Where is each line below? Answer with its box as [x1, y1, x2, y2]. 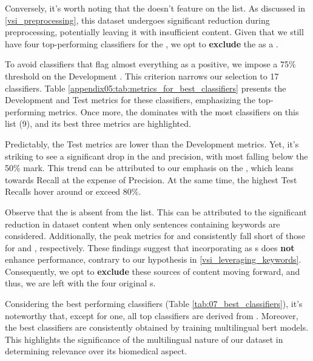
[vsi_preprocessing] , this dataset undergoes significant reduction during [5, 13, 270, 26]
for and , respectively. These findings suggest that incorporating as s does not [5, 241, 295, 254]
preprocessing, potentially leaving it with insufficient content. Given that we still [5, 25, 304, 38]
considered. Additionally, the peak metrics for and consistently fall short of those [5, 229, 305, 242]
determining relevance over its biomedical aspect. [5, 345, 187, 357]
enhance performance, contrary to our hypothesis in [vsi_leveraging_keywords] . [5, 253, 301, 266]
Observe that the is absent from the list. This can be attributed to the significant [5, 205, 307, 218]
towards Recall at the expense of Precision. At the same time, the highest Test [5, 173, 297, 186]
